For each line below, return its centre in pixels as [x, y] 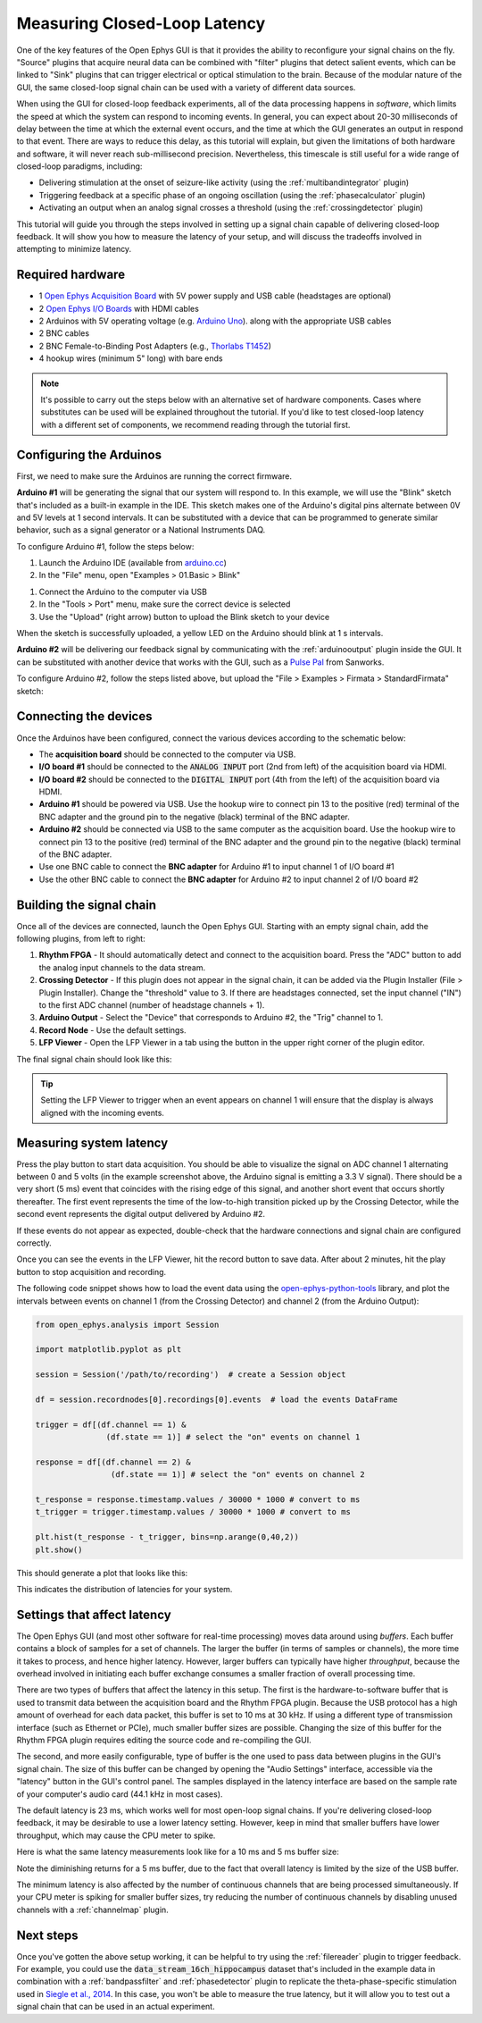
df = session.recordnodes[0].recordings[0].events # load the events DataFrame [216, 1399]
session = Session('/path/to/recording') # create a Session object [191, 1375]
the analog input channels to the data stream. [122, 967]
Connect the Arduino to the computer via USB [123, 592]
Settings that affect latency [94, 1614]
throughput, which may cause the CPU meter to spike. [116, 1835]
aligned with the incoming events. [103, 1112]
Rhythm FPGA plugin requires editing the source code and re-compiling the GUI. [164, 1740]
